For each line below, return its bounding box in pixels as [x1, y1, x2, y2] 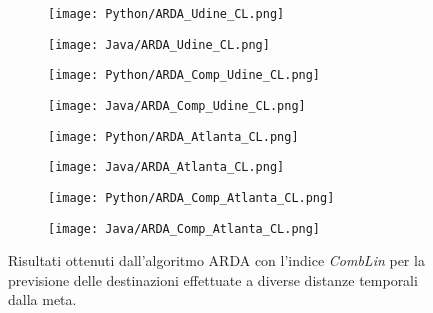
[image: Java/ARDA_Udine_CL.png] [48, 37, 270, 52]
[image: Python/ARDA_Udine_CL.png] [48, 7, 285, 21]
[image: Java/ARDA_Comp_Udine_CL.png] [48, 98, 306, 113]
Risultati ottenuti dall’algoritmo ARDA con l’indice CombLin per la [8, 250, 425, 271]
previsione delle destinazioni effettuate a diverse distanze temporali [8, 269, 418, 290]
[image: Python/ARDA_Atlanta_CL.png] [48, 129, 299, 144]
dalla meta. [8, 289, 77, 310]
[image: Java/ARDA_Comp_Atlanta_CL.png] [48, 221, 321, 236]
